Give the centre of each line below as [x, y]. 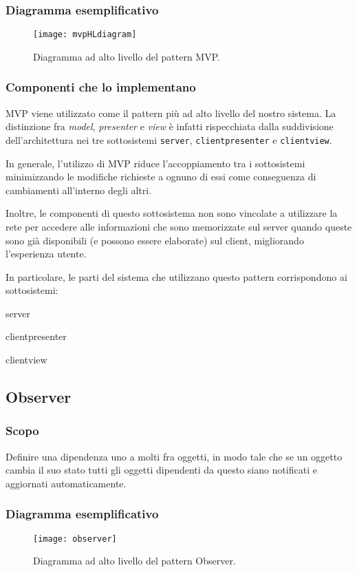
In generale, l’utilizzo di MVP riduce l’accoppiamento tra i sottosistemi [155, 163]
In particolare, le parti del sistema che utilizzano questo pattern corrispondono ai [176, 276]
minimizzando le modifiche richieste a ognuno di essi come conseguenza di [161, 177]
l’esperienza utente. [46, 254]
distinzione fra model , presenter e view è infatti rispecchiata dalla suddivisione [170, 126]
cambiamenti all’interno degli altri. [79, 190]
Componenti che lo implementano [101, 87]
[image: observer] [75, 539]
